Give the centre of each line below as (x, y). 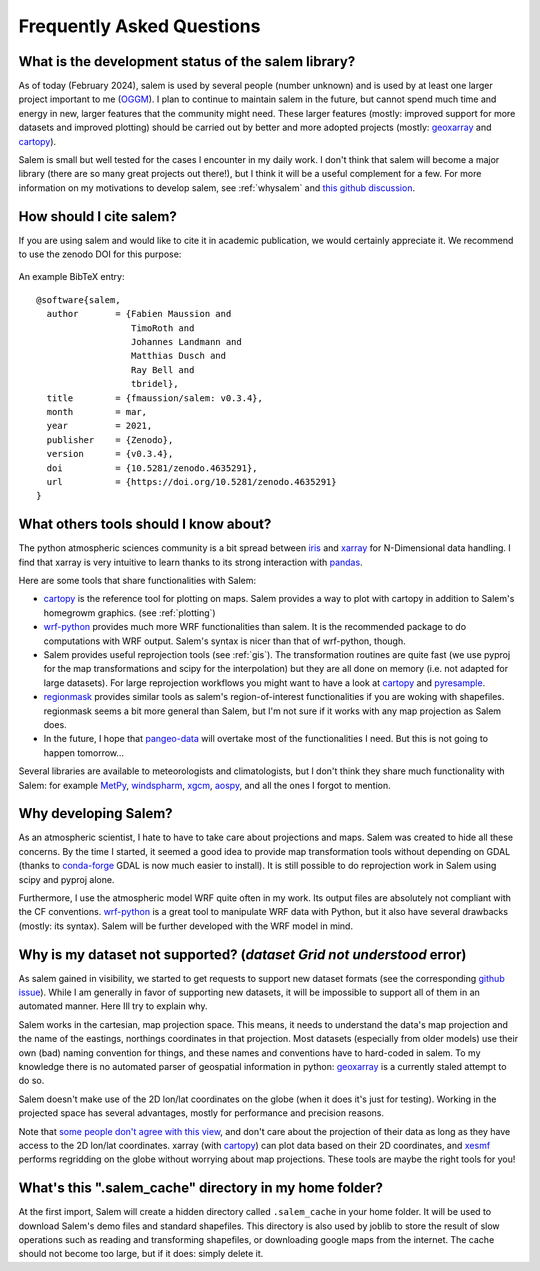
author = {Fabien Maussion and (139, 314)
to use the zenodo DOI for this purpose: (100, 254)
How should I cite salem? (97, 216)
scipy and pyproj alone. (66, 879)
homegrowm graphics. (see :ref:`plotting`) (129, 612)
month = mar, (97, 411)
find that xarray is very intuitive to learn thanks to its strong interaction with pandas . (191, 562)
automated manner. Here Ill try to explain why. (113, 1006)
